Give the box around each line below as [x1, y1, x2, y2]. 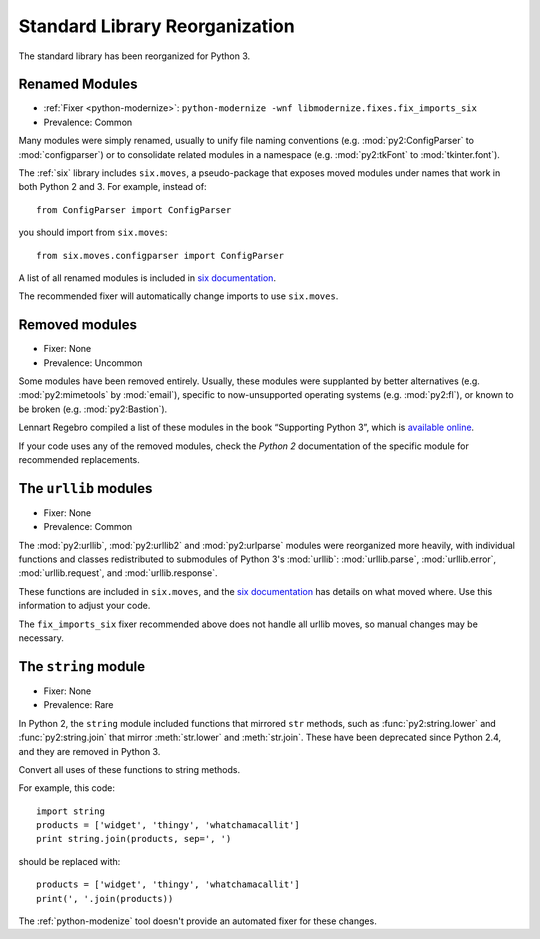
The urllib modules [18, 480, 153, 497]
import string [36, 805, 105, 817]
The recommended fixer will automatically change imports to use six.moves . [18, 290, 339, 302]
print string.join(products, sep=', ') [36, 833, 232, 845]
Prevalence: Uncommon [43, 356, 143, 369]
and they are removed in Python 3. [18, 745, 161, 757]
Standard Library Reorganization [18, 15, 295, 37]
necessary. [18, 632, 65, 644]
